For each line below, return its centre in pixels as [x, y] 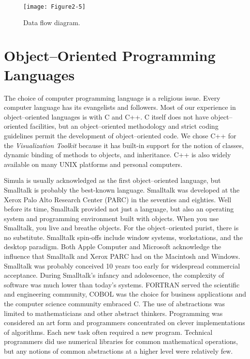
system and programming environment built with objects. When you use [111, 218]
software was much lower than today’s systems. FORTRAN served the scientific [122, 284]
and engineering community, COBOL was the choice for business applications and [125, 294]
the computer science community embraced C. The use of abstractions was [114, 304]
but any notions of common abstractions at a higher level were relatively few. [118, 351]
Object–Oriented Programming [110, 55]
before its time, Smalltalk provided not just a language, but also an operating [119, 209]
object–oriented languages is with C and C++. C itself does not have [106, 116]
